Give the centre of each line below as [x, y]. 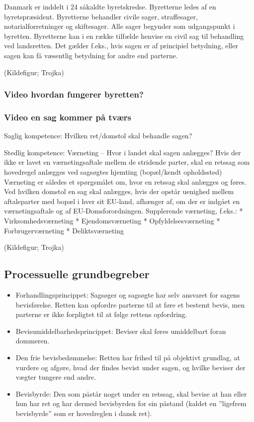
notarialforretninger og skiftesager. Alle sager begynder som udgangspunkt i [120, 26]
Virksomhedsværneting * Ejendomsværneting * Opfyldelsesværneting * [112, 220]
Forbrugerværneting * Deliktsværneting [64, 230]
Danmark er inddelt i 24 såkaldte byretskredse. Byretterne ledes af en [110, 6]
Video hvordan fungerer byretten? [74, 94]
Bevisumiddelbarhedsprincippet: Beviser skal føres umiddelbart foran [121, 331]
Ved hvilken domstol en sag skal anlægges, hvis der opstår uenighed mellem [119, 191]
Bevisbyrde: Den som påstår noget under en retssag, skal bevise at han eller [131, 393]
